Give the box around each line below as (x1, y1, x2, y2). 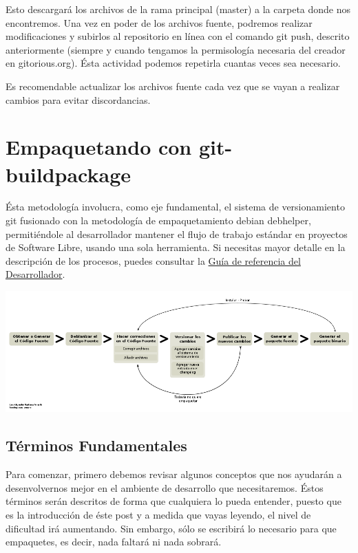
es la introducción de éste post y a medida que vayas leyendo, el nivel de (6, 508, 311, 521)
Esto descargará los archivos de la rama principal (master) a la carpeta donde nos (6, 2, 351, 16)
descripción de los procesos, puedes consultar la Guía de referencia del (6, 253, 301, 268)
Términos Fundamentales (6, 435, 187, 456)
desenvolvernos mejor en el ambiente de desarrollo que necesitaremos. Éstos (6, 480, 324, 495)
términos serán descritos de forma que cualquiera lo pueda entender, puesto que (6, 494, 341, 508)
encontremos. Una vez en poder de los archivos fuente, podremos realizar (6, 15, 313, 30)
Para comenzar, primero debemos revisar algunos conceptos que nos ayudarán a (6, 467, 342, 481)
